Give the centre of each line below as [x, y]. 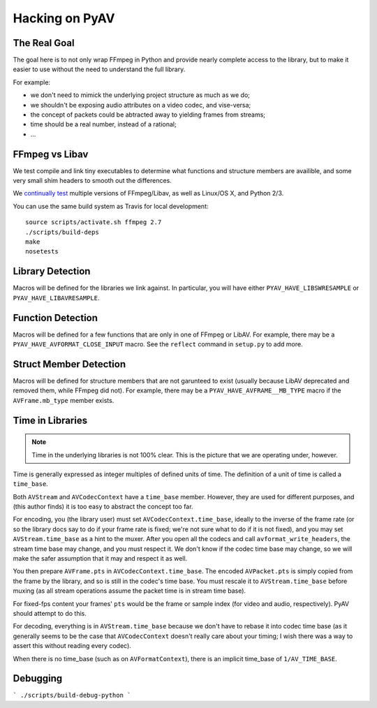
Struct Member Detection [69, 364]
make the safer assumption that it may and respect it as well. [100, 559]
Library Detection [52, 271]
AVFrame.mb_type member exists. [64, 400]
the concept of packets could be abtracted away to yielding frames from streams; [148, 115]
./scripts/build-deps [62, 232]
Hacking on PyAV [64, 18]
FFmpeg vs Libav [51, 154]
